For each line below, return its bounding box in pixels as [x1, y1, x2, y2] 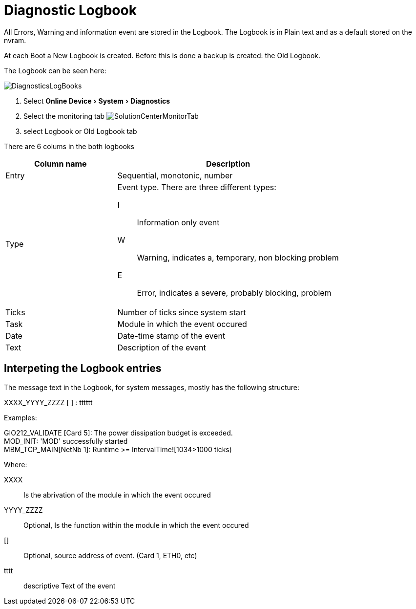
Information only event [137, 217, 220, 227]
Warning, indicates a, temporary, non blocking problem [137, 252, 339, 262]
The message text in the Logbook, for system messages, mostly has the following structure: [4, 383, 300, 391]
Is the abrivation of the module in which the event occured [23, 490, 211, 499]
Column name [34, 158, 87, 169]
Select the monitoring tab [23, 111, 105, 120]
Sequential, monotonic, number [117, 170, 233, 180]
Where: [4, 460, 27, 469]
